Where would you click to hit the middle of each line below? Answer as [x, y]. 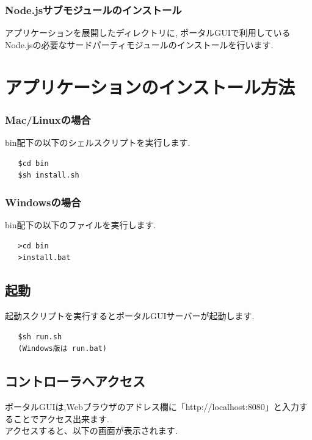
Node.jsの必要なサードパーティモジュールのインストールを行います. [139, 44]
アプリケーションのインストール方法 [150, 86]
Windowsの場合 [43, 202]
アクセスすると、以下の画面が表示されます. [91, 431]
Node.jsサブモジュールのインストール [93, 9]
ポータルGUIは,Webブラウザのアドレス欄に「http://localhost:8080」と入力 [152, 406]
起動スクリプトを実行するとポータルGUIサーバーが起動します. [130, 315]
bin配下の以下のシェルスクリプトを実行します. [98, 142]
